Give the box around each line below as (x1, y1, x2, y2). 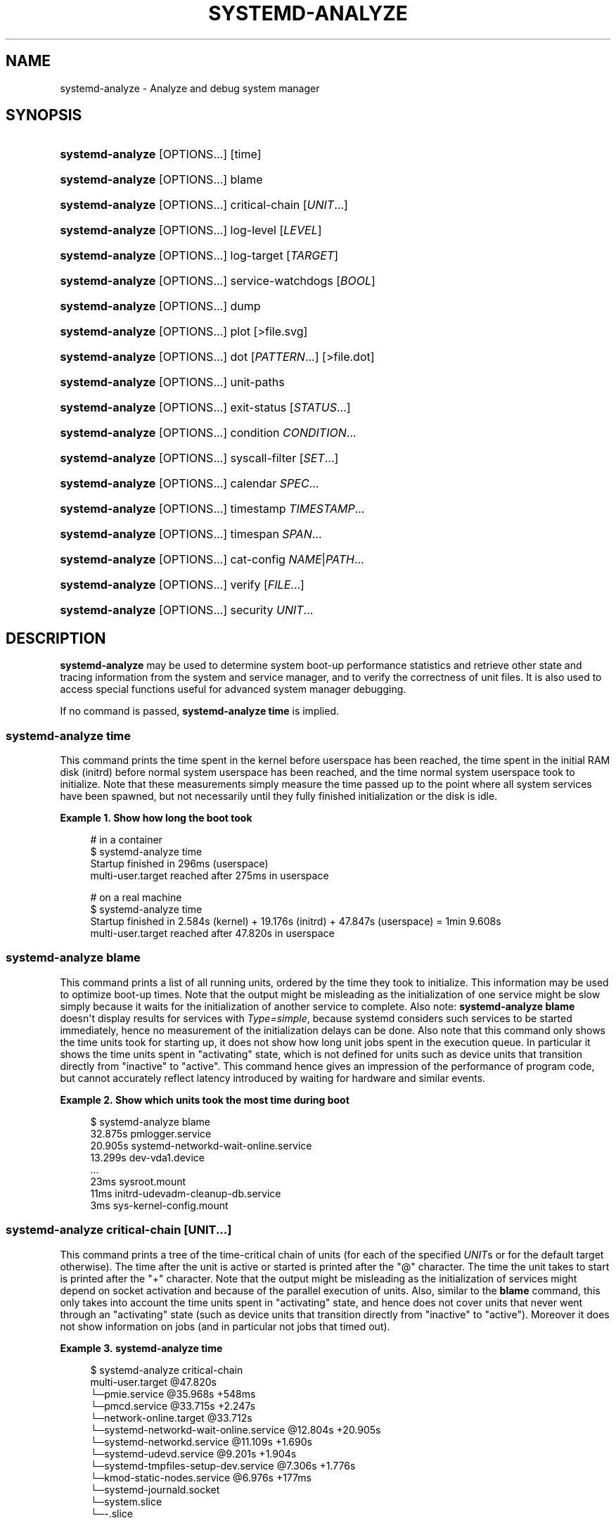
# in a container (90, 834, 162, 846)
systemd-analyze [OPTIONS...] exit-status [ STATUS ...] (60, 400, 351, 415)
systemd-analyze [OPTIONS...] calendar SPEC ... (60, 476, 319, 491)
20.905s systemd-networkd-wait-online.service (90, 1139, 312, 1152)
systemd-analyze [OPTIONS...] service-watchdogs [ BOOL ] (60, 274, 376, 288)
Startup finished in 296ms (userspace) (90, 858, 269, 870)
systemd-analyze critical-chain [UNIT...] (6, 1223, 232, 1237)
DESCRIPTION (6, 629, 106, 647)
